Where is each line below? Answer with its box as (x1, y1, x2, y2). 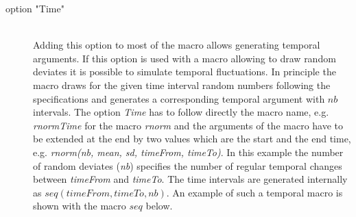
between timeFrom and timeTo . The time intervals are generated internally (33, 172, 348, 186)
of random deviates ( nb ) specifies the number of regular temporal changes (33, 158, 342, 173)
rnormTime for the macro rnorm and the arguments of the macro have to (33, 118, 344, 132)
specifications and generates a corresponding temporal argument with (33, 91, 325, 105)
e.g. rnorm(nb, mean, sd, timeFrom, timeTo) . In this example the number (33, 144, 344, 159)
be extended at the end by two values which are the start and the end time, (33, 131, 351, 146)
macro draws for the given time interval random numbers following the (33, 77, 331, 92)
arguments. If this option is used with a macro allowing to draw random (33, 51, 336, 65)
